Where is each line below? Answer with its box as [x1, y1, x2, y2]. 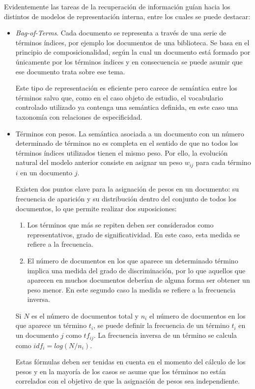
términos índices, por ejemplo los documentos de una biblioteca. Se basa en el [15, 37, 250, 47]
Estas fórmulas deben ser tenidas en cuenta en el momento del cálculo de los [15, 357, 246, 367]
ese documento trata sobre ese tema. [15, 66, 125, 76]
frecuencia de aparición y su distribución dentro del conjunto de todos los [15, 193, 237, 203]
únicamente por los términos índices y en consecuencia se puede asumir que [15, 56, 243, 66]
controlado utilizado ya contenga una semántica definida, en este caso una [15, 102, 238, 112]
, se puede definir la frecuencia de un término [93, 320, 229, 330]
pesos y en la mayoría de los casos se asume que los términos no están [15, 366, 226, 376]
